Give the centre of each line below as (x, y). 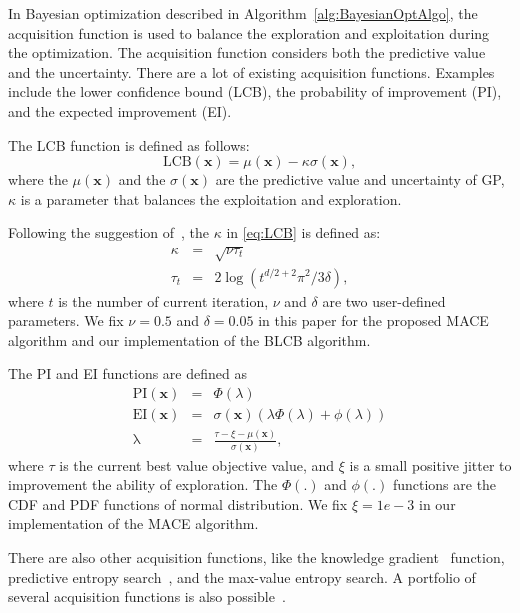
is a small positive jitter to (430, 464)
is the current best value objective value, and (197, 464)
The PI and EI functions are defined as (127, 373)
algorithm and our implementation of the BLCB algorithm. (189, 339)
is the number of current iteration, (163, 300)
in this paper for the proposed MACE (373, 320)
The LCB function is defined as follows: (129, 144)
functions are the (444, 484)
